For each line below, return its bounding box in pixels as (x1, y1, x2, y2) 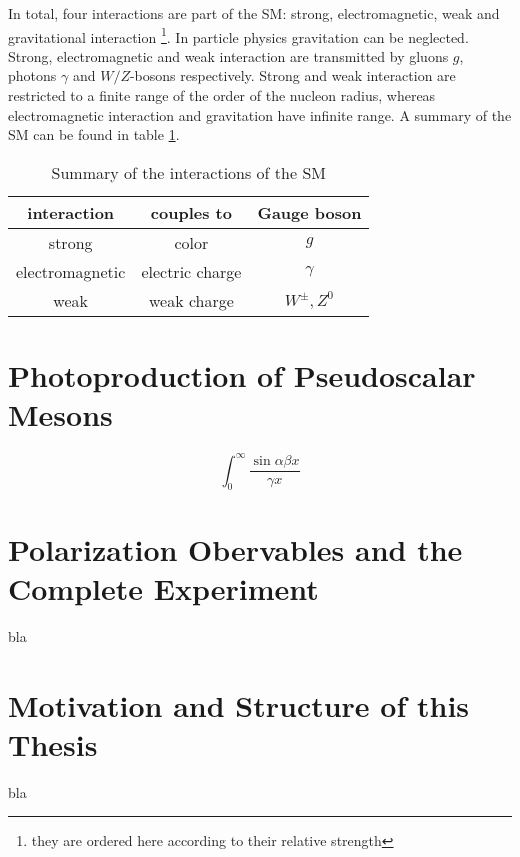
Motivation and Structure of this (8, 684, 470, 725)
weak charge (148, 288, 234, 312)
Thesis (8, 723, 98, 764)
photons (8, 65, 57, 86)
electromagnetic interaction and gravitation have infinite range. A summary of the (8, 104, 512, 125)
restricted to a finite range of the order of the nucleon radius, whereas (8, 85, 436, 106)
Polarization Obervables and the (8, 528, 463, 569)
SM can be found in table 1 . (8, 124, 180, 145)
